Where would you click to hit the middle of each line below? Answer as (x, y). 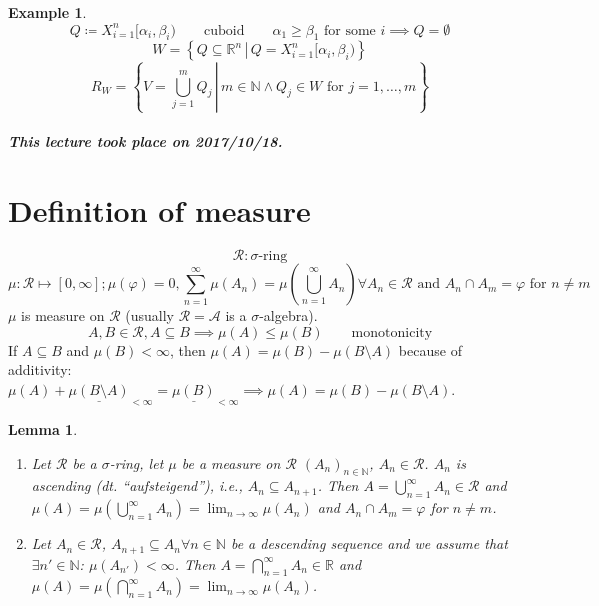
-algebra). (288, 315)
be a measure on (231, 462)
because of (430, 349)
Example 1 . (47, 12)
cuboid (224, 30)
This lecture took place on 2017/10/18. (145, 141)
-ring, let (136, 462)
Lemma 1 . (43, 429)
